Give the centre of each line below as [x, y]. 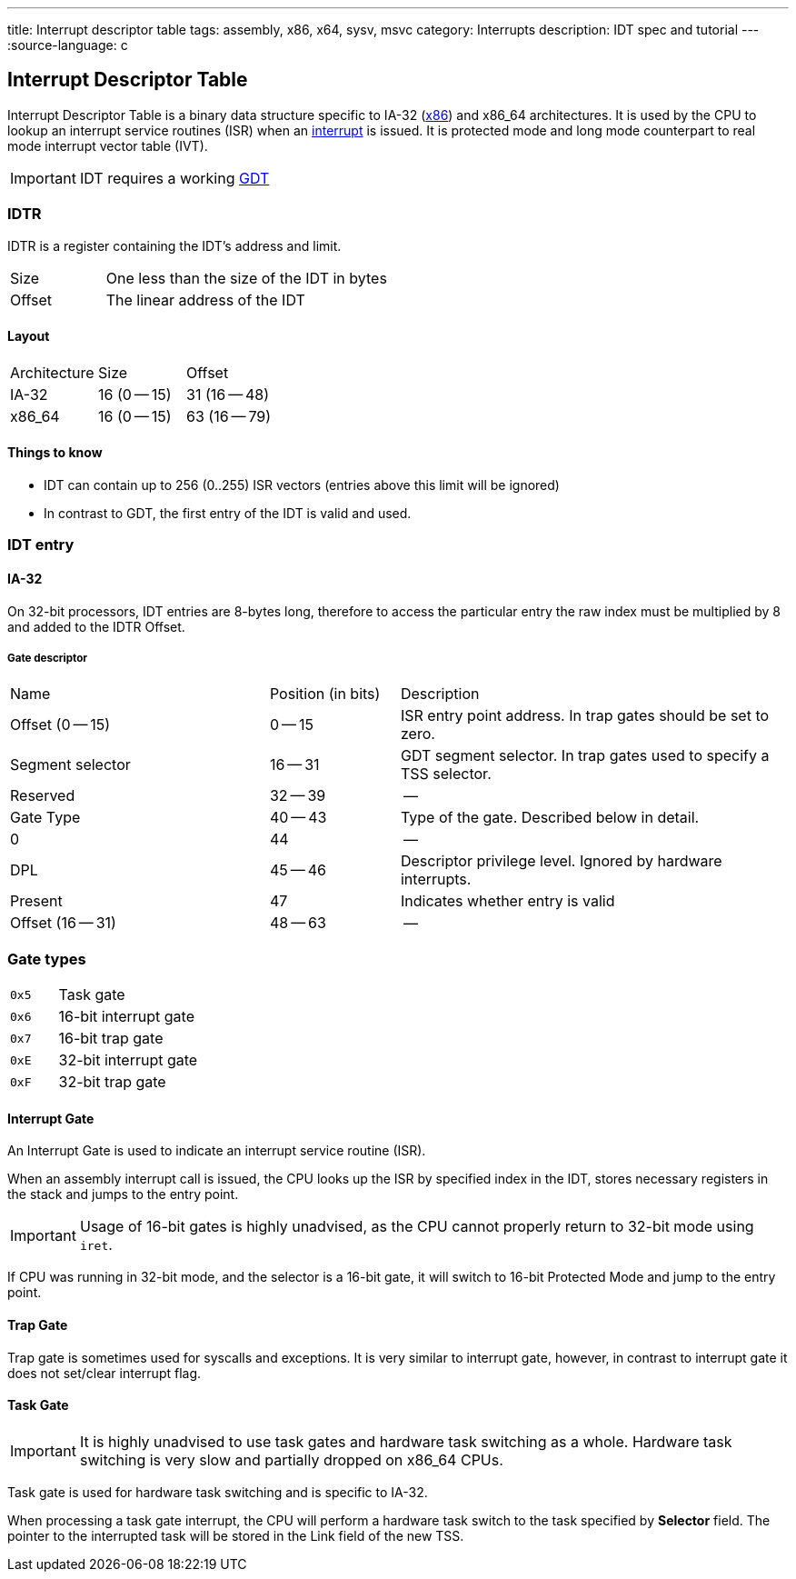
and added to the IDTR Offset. [96, 626]
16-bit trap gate [111, 1039]
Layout [29, 336]
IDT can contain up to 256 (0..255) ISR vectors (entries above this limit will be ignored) [302, 485]
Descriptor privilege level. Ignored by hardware [561, 861]
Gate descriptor [48, 659]
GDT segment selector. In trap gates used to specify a [585, 756]
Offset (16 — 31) [63, 923]
